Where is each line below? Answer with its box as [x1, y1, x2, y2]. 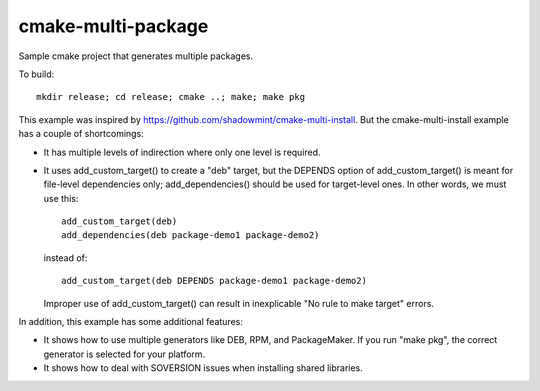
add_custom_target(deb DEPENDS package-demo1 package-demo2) [61, 275, 367, 287]
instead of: [43, 251, 88, 264]
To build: [18, 68, 55, 80]
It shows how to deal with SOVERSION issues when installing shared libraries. [43, 362, 364, 374]
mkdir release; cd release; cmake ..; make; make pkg [36, 91, 305, 103]
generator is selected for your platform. [43, 348, 206, 360]
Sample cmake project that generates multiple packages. [18, 50, 254, 62]
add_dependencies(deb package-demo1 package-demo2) [61, 230, 320, 241]
